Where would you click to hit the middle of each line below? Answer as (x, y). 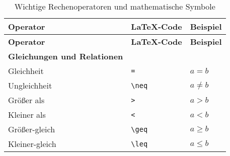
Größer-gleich (32, 129)
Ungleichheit (30, 85)
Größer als (26, 100)
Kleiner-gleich (32, 144)
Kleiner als (27, 114)
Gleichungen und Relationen (66, 56)
